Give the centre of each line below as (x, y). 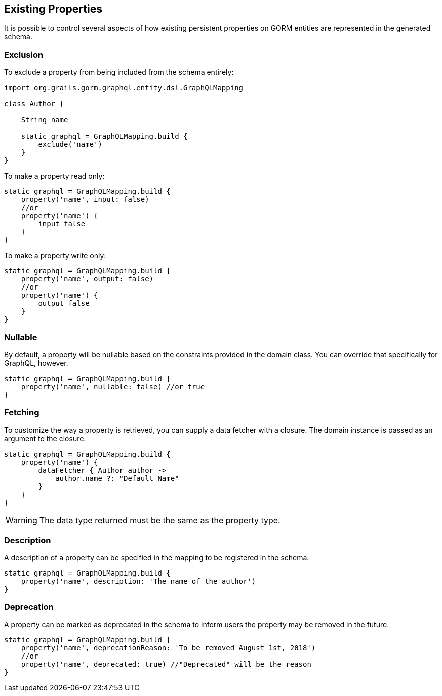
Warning (22, 520)
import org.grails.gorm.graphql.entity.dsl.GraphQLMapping (124, 88)
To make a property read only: (54, 176)
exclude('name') (70, 145)
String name (45, 120)
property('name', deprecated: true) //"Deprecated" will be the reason (166, 664)
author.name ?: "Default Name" (117, 478)
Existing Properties (53, 9)
